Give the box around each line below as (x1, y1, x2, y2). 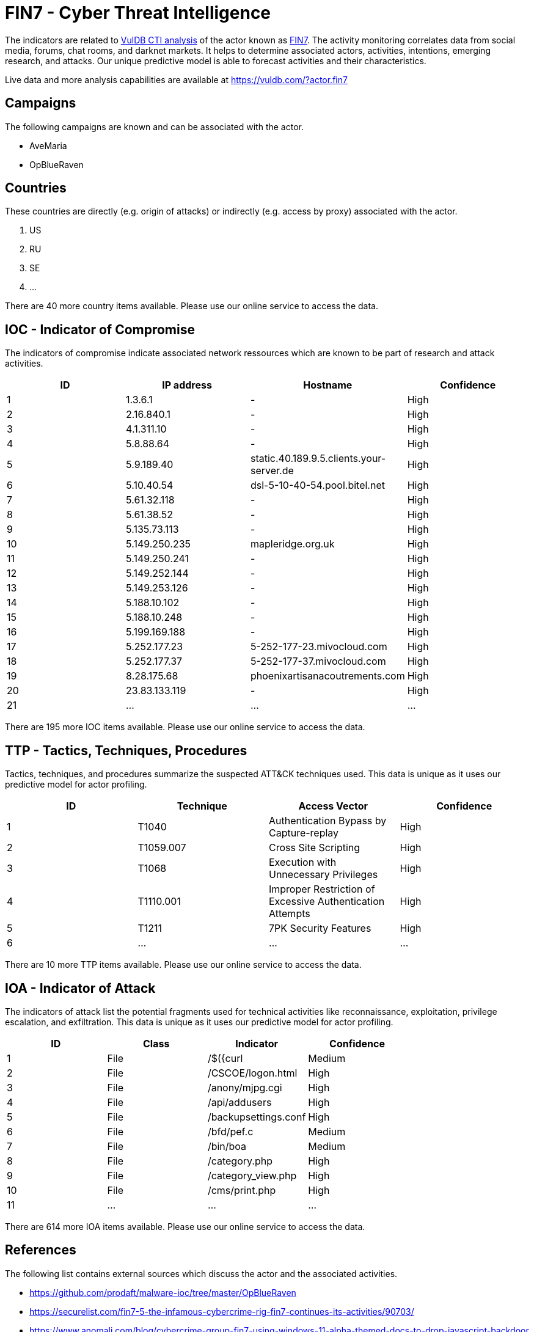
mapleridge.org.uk (250, 538, 335, 551)
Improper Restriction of (269, 883, 375, 896)
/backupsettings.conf (207, 1110, 306, 1123)
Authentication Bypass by (269, 814, 387, 827)
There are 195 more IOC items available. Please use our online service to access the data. (5, 722, 365, 733)
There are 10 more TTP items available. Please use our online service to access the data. (5, 959, 362, 970)
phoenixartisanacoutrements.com (250, 670, 405, 682)
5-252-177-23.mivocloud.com (250, 640, 387, 653)
